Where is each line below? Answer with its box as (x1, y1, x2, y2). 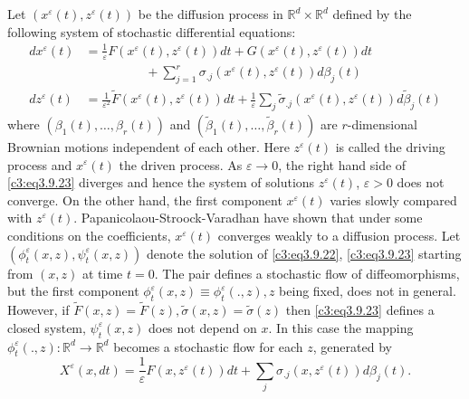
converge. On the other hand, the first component (7, 190, 282, 209)
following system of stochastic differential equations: (7, 22, 296, 41)
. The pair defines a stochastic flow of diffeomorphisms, (154, 263, 460, 282)
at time (82, 263, 123, 282)
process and (7, 155, 72, 174)
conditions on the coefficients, (7, 225, 171, 244)
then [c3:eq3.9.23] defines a (285, 300, 435, 319)
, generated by (312, 337, 392, 356)
